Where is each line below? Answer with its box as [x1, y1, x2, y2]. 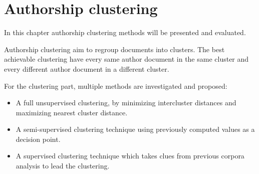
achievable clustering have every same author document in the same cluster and [4, 54, 249, 64]
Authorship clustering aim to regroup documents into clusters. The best [4, 44, 225, 54]
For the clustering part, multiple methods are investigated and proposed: [4, 80, 227, 91]
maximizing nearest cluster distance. [16, 107, 128, 117]
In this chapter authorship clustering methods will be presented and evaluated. [4, 27, 246, 38]
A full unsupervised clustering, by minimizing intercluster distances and [16, 97, 236, 108]
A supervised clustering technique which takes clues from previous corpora [16, 150, 244, 161]
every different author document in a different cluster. [4, 63, 169, 74]
